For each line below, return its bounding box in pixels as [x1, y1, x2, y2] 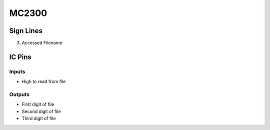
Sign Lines [9, 26, 42, 35]
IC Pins [9, 52, 32, 61]
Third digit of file [21, 115, 56, 121]
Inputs [9, 68, 25, 75]
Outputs [9, 90, 30, 97]
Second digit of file [21, 108, 61, 114]
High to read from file [21, 78, 66, 84]
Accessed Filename [21, 40, 62, 46]
